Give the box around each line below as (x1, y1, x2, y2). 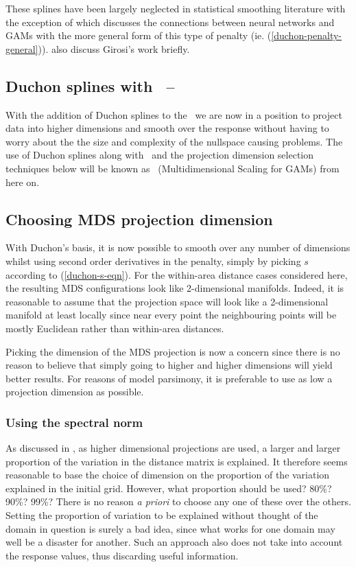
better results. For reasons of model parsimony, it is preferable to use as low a (5, 371, 333, 385)
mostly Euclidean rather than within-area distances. (5, 321, 224, 335)
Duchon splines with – (5, 75, 175, 96)
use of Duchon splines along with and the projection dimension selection (5, 148, 314, 162)
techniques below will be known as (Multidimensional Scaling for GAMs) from (5, 161, 340, 175)
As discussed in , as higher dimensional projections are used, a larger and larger (5, 441, 341, 455)
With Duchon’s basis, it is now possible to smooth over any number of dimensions (5, 240, 351, 255)
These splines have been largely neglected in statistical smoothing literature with (5, 1, 346, 15)
